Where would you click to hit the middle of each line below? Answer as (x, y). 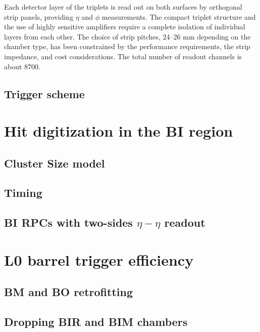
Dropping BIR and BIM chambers (96, 322)
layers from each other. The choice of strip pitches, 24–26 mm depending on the (127, 36)
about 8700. (22, 66)
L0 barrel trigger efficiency (99, 259)
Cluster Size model (55, 163)
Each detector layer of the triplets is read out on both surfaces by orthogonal (123, 7)
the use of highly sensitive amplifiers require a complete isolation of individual (125, 27)
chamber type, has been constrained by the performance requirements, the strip (127, 46)
